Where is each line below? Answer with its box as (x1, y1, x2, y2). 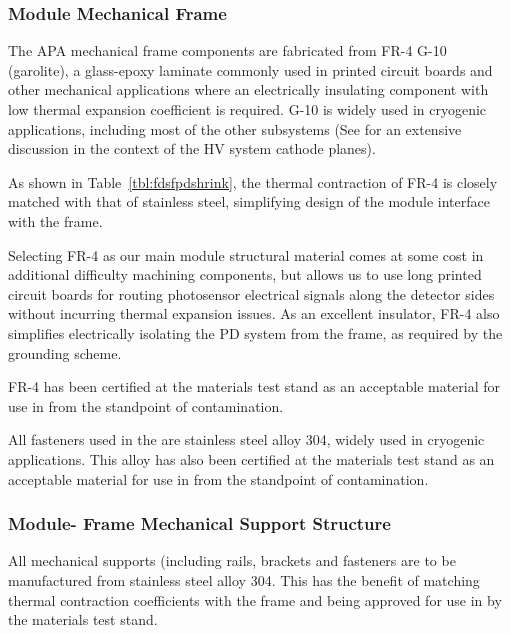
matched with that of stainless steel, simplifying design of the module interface (8, 191, 490, 212)
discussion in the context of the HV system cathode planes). (8, 138, 376, 159)
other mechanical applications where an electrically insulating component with (8, 79, 489, 100)
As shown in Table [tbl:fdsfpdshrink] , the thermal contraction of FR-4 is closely (8, 171, 498, 192)
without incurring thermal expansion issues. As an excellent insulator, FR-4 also (8, 303, 500, 324)
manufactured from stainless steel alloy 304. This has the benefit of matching (8, 569, 480, 590)
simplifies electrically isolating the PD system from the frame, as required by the (8, 322, 503, 343)
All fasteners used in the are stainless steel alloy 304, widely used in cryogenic (8, 429, 485, 450)
